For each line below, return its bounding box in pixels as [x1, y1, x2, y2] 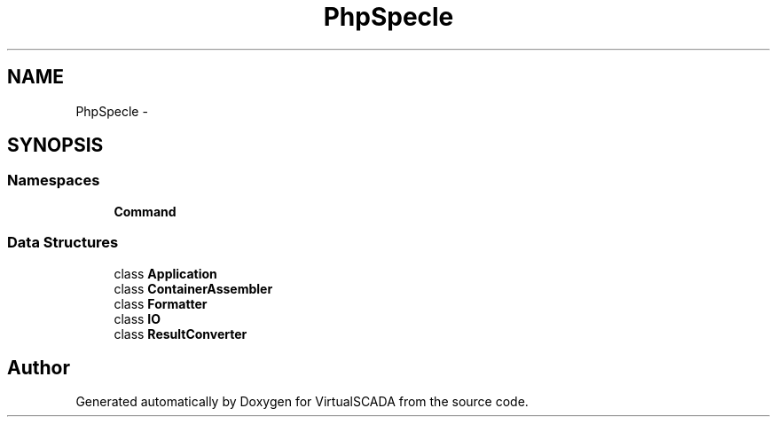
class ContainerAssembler [114, 280, 273, 296]
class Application [114, 265, 217, 281]
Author [7, 356, 70, 379]
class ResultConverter [114, 326, 247, 342]
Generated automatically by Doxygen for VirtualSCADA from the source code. [75, 394, 529, 410]
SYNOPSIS [7, 134, 104, 157]
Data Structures [7, 233, 119, 252]
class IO [114, 310, 161, 326]
